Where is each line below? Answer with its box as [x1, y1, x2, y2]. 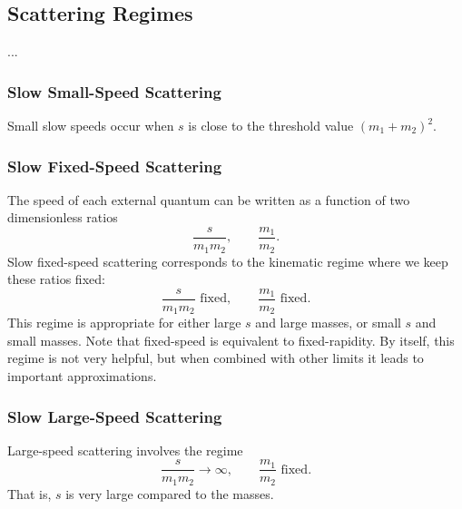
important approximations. [7, 367, 157, 386]
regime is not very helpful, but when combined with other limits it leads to [7, 348, 424, 367]
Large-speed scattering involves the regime [7, 440, 243, 459]
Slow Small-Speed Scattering [7, 80, 221, 103]
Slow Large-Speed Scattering [7, 405, 222, 427]
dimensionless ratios [7, 208, 118, 227]
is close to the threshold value [188, 116, 354, 135]
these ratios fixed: [7, 269, 105, 289]
